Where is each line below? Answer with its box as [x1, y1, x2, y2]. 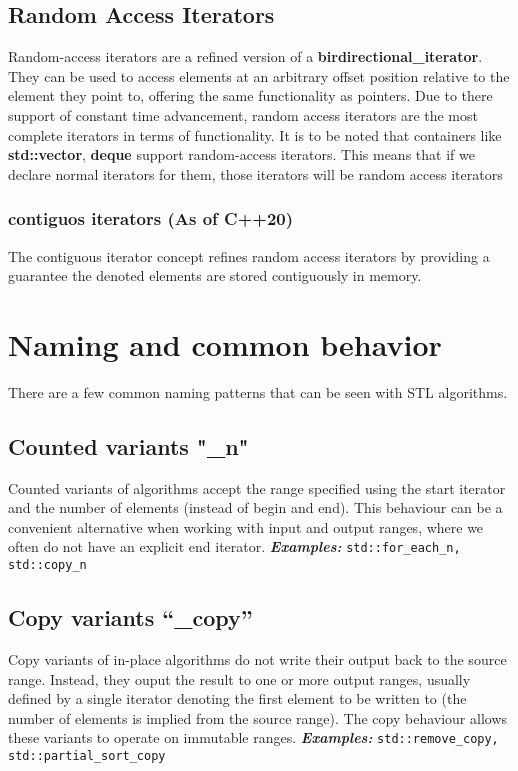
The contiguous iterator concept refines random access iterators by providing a [8, 245, 490, 266]
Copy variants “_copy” [8, 602, 253, 633]
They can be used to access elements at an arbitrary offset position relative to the [8, 65, 510, 86]
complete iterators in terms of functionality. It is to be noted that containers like [8, 124, 502, 145]
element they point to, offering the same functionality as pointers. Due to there [8, 85, 493, 106]
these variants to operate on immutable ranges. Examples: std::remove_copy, [8, 727, 499, 748]
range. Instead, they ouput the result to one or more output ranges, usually [8, 668, 471, 689]
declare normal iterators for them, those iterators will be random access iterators [8, 163, 503, 184]
